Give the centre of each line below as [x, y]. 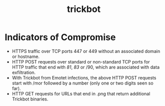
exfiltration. [24, 72]
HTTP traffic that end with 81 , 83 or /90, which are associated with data [86, 67]
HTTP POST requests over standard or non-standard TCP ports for [81, 61]
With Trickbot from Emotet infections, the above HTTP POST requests [84, 77]
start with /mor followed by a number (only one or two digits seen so [82, 83]
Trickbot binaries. [30, 99]
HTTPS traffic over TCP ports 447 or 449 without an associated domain [86, 51]
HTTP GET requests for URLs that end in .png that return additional [81, 93]
